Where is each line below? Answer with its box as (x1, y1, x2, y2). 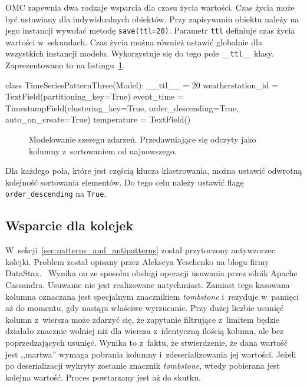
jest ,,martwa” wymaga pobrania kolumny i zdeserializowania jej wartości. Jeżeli (5, 348, 296, 360)
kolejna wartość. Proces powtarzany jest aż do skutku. (5, 371, 201, 383)
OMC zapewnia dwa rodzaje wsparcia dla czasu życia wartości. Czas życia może (5, 1, 295, 13)
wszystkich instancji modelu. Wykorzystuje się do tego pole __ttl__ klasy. (5, 47, 274, 59)
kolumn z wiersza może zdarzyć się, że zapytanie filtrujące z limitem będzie (5, 313, 279, 325)
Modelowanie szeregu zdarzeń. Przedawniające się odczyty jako (29, 133, 256, 145)
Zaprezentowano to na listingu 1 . (5, 59, 125, 71)
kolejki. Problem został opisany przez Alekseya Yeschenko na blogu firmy (5, 255, 269, 267)
